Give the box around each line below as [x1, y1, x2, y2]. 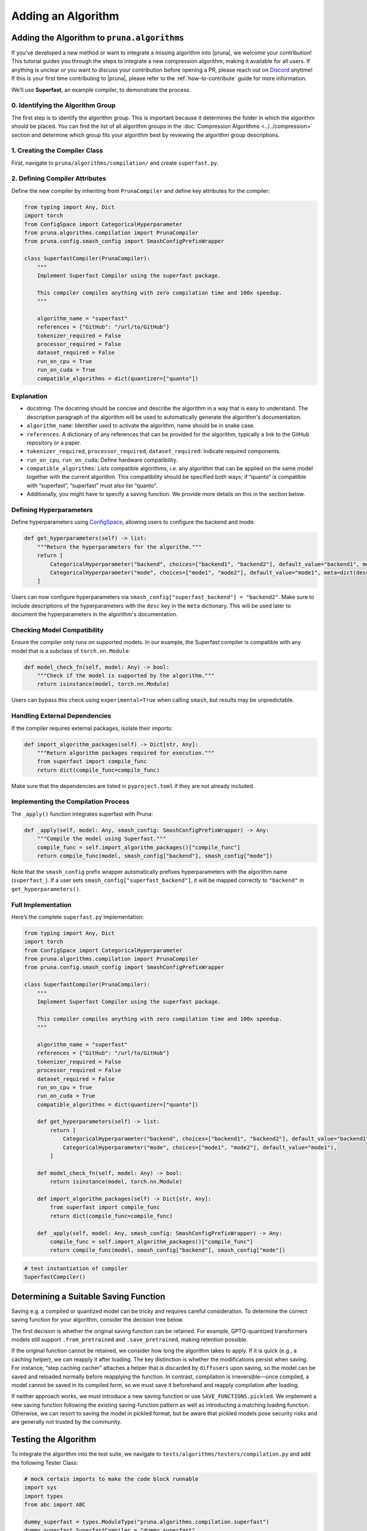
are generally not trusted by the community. [11, 1418, 122, 1426]
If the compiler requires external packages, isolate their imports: [11, 724, 173, 732]
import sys [24, 1484, 57, 1491]
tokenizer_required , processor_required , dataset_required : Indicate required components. [26, 448, 281, 455]
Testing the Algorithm [11, 1434, 97, 1445]
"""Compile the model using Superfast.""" [37, 835, 166, 842]
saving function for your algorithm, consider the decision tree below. [11, 1316, 183, 1323]
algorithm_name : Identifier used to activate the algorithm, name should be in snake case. [26, 422, 255, 429]
